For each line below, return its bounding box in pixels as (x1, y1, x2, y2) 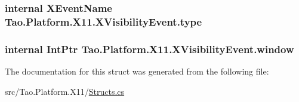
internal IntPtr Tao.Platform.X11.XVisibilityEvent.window (5, 41, 294, 56)
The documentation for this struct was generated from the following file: (5, 64, 269, 77)
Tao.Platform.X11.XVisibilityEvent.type (5, 14, 202, 29)
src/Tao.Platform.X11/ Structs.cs (5, 85, 125, 97)
